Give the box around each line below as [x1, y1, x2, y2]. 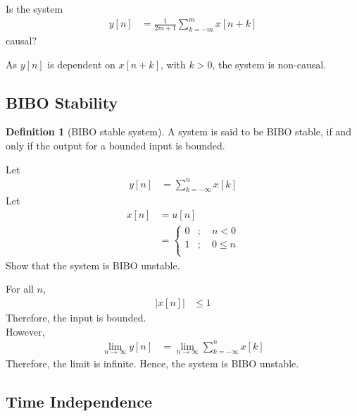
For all [6, 281, 34, 296]
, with [160, 56, 186, 71]
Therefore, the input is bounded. [6, 310, 146, 324]
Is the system [6, 1, 63, 16]
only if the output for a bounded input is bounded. [6, 137, 225, 152]
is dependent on [47, 56, 115, 71]
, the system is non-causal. [212, 56, 327, 71]
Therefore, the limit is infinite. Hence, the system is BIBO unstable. [6, 355, 299, 370]
